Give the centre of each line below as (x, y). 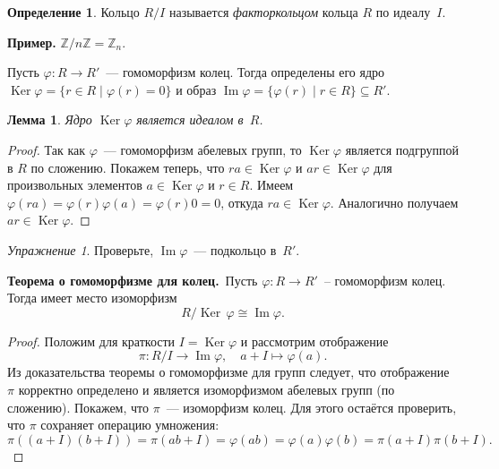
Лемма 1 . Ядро (50, 119)
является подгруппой (402, 149)
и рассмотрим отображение (314, 341)
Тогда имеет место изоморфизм (92, 298)
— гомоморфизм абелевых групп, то (202, 149)
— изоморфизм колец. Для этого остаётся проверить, (311, 407)
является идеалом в (190, 119)
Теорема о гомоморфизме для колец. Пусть (133, 280)
